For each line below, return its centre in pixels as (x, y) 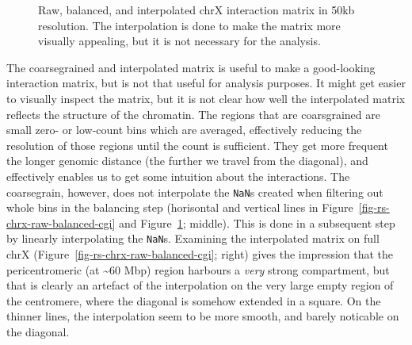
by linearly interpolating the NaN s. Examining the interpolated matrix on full (193, 238)
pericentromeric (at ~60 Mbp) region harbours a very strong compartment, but (198, 269)
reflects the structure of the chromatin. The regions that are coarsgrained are (193, 114)
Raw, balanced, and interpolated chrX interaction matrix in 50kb (196, 10)
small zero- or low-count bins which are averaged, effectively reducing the (184, 130)
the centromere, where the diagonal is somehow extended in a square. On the (194, 300)
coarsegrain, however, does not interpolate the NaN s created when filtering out (195, 192)
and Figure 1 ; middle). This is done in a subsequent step (257, 222)
